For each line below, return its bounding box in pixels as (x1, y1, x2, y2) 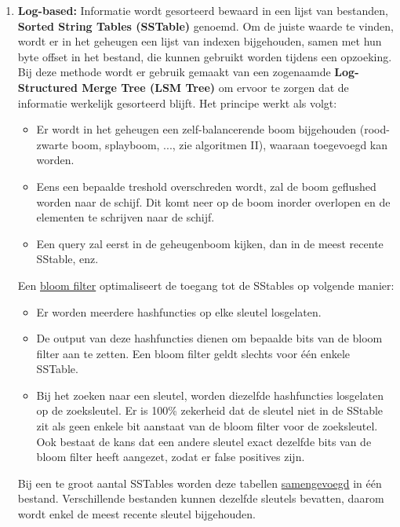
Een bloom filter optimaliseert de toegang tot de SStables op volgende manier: (17, 276, 395, 293)
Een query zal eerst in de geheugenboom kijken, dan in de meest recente (36, 235, 384, 251)
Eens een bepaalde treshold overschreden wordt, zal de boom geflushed (36, 177, 376, 194)
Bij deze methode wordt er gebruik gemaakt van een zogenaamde (17, 64, 331, 80)
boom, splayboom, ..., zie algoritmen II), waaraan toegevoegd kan (71, 136, 388, 152)
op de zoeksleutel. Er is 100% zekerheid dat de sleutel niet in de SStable (36, 402, 384, 419)
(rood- (359, 121, 390, 137)
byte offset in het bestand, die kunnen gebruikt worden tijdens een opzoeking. (17, 48, 392, 64)
